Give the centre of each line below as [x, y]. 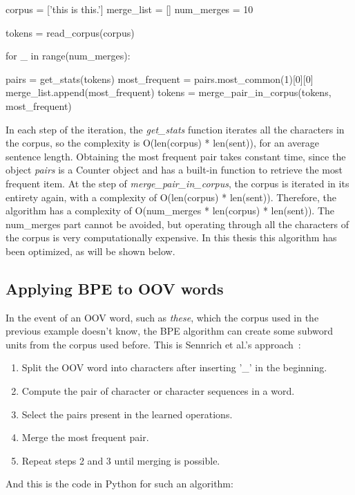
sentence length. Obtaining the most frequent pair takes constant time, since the [176, 156]
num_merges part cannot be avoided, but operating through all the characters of [177, 224]
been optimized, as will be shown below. [90, 251]
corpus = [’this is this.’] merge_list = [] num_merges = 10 [129, 9]
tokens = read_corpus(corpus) [70, 32]
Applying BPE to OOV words [115, 288]
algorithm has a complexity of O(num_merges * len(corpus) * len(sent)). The [170, 211]
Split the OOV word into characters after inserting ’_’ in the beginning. [174, 367]
